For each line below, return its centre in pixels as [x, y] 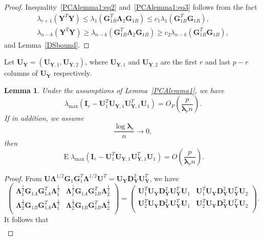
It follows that [26, 219]
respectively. [73, 73]
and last [218, 62]
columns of [21, 73]
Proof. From [23, 178]
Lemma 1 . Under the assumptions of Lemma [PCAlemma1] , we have [114, 90]
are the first [179, 62]
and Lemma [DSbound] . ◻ [47, 44]
